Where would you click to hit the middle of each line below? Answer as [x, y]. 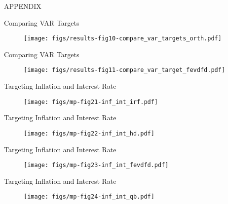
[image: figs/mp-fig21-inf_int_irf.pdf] [91, 102]
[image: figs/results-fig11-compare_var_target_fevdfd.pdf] [125, 70]
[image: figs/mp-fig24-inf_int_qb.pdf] [89, 197]
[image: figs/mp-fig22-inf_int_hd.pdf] [89, 133]
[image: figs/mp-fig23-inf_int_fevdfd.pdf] [96, 165]
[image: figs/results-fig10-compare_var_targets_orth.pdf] [123, 39]
